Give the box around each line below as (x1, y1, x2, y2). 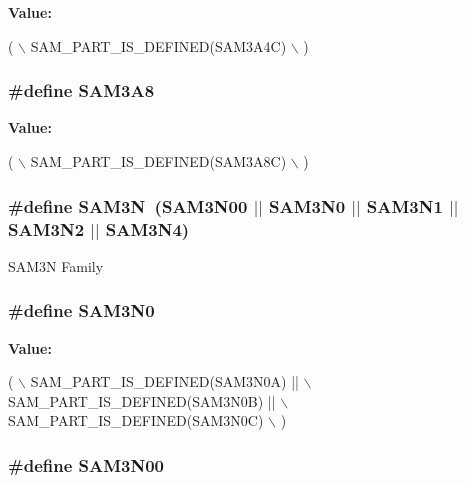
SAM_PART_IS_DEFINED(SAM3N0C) (8, 410, 264, 431)
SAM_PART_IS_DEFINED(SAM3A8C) (30, 151, 287, 171)
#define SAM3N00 (8, 453, 165, 477)
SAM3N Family (8, 255, 104, 276)
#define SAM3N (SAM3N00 (8, 193, 248, 218)
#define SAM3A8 (8, 78, 155, 103)
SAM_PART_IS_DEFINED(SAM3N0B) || (8, 390, 276, 411)
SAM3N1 (366, 193, 443, 218)
